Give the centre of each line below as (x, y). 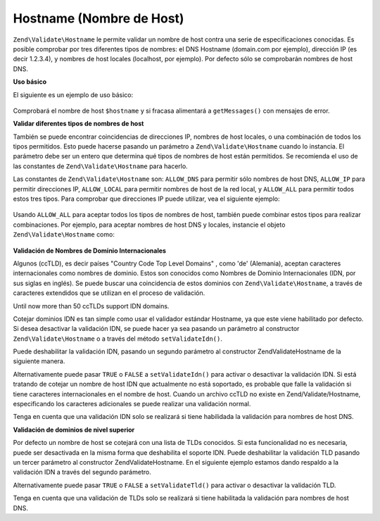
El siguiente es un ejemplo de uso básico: (73, 94)
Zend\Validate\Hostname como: (64, 234)
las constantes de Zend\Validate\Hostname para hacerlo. (100, 166)
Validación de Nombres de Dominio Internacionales (90, 251)
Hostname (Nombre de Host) (99, 18)
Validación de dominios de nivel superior (74, 429)
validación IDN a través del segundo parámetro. (82, 472)
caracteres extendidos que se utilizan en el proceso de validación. (109, 293)
